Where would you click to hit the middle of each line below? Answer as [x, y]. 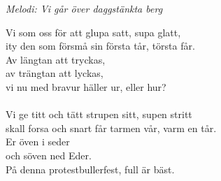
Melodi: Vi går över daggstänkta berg [84, 8]
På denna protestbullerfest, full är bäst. [90, 169]
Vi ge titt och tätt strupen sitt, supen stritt [99, 114]
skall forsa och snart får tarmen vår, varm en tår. [111, 128]
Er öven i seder [38, 142]
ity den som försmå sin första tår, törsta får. [100, 46]
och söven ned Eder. [49, 155]
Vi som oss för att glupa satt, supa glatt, [93, 32]
